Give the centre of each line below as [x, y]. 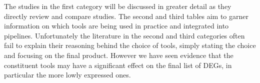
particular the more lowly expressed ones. [67, 75]
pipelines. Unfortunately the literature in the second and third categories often [124, 35]
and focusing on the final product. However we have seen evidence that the [119, 55]
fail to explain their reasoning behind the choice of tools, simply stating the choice [130, 45]
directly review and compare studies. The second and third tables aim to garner [126, 16]
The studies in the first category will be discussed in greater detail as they [118, 6]
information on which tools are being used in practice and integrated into [116, 26]
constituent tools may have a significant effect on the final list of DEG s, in [118, 65]
